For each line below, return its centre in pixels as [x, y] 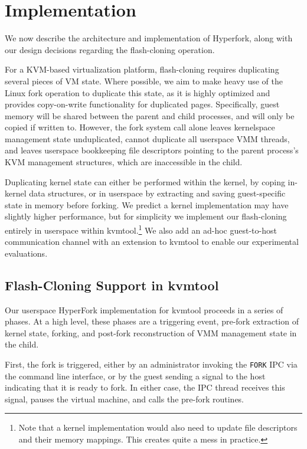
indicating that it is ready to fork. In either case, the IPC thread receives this [145, 387]
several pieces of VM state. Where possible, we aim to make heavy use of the [144, 81]
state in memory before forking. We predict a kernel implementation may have [147, 204]
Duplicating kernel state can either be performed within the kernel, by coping [145, 181]
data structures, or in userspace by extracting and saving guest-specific [157, 193]
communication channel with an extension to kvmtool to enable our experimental [152, 242]
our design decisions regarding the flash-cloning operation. [110, 49]
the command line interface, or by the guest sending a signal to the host [135, 376]
